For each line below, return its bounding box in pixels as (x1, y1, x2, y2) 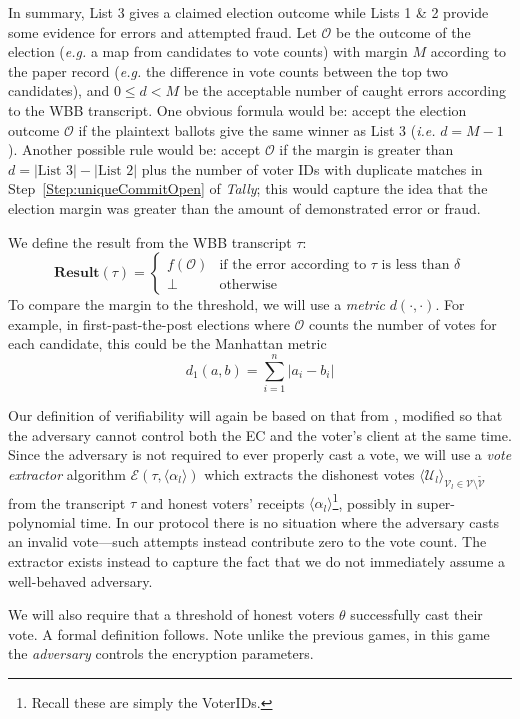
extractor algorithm (8, 463, 126, 484)
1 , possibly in (332, 489, 413, 513)
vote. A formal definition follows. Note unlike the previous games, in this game (8, 623, 490, 644)
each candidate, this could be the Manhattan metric (8, 333, 327, 354)
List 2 (98, 163, 134, 178)
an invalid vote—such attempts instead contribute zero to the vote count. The (8, 531, 487, 552)
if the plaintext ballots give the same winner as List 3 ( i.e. (78, 119, 436, 140)
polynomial (8, 511, 76, 532)
